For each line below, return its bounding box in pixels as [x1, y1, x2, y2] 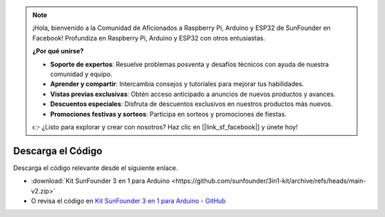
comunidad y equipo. [50, 70, 113, 78]
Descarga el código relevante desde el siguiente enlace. [13, 164, 178, 172]
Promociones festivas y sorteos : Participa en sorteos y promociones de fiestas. [50, 110, 287, 118]
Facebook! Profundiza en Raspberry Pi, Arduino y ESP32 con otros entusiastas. [32, 33, 265, 42]
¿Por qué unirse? [32, 47, 84, 55]
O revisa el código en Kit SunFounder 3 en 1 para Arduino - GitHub [31, 196, 226, 205]
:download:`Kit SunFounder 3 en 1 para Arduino [31, 176, 170, 185]
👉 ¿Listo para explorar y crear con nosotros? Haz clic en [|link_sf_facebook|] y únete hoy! [32, 122, 298, 131]
